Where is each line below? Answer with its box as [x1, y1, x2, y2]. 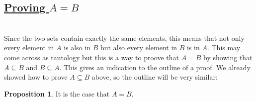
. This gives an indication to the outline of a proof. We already [59, 62, 251, 72]
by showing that [203, 52, 253, 62]
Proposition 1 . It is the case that [4, 88, 110, 99]
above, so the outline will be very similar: [91, 72, 218, 82]
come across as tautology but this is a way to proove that [4, 52, 179, 62]
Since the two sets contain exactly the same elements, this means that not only [4, 32, 245, 43]
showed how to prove [4, 72, 68, 82]
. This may [207, 42, 241, 53]
